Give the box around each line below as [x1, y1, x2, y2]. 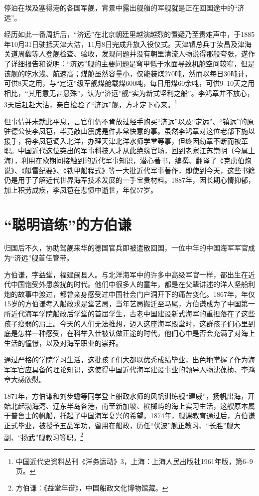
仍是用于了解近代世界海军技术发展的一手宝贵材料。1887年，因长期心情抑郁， [4, 175, 255, 185]
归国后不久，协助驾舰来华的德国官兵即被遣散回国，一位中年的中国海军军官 [4, 243, 248, 253]
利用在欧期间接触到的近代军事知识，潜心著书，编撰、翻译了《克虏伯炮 [21, 155, 252, 165]
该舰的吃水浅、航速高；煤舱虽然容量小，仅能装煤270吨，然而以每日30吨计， [4, 68, 252, 78]
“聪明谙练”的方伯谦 [4, 214, 131, 234]
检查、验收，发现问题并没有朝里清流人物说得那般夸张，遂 [59, 48, 248, 59]
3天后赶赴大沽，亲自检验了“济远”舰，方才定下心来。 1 [4, 98, 178, 109]
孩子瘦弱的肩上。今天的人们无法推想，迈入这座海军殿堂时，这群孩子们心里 [4, 318, 248, 328]
